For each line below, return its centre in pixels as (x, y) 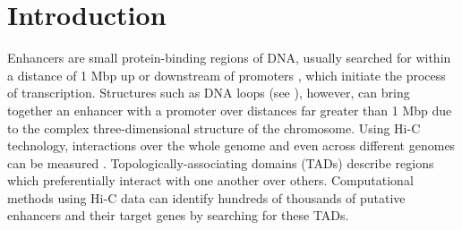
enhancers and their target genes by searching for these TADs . (178, 215)
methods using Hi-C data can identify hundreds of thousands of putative (206, 197)
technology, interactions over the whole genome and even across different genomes (231, 145)
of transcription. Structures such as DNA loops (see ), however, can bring (209, 93)
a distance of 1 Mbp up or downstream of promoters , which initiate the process (227, 75)
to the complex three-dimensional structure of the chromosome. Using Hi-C (214, 128)
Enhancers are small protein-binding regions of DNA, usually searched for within (229, 58)
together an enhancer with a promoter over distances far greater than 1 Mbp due (230, 110)
